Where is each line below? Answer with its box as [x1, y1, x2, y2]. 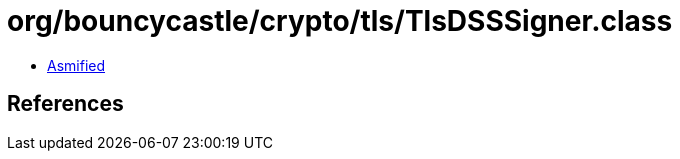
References [7, 91, 124, 117]
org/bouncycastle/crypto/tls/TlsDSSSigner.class [7, 4, 673, 38]
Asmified [47, 56, 106, 74]
